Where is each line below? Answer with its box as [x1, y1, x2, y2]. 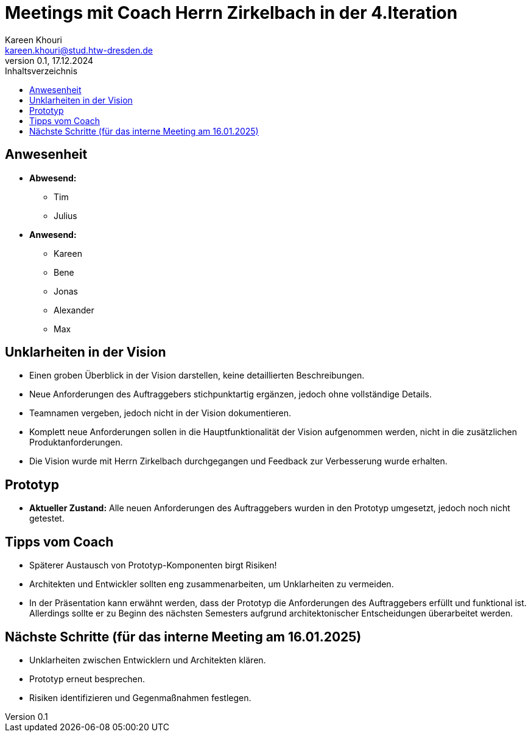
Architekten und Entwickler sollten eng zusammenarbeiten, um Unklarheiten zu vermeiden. [29, 579, 394, 590]
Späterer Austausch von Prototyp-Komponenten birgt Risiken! [29, 560, 277, 571]
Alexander [54, 304, 94, 315]
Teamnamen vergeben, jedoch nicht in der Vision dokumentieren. [29, 408, 292, 419]
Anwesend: [29, 229, 77, 240]
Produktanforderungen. [29, 437, 123, 448]
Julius [54, 210, 77, 221]
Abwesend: [29, 172, 77, 183]
